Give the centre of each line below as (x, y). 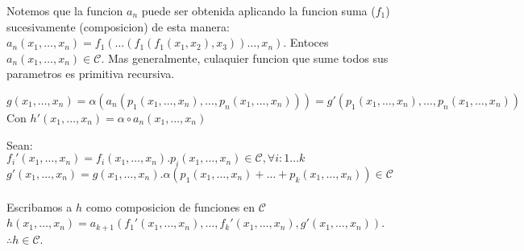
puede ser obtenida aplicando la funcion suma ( (258, 10)
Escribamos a (40, 206)
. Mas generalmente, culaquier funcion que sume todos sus (245, 58)
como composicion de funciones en (171, 206)
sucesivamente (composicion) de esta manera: (118, 26)
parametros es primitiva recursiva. (91, 74)
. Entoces (306, 42)
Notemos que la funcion (65, 10)
